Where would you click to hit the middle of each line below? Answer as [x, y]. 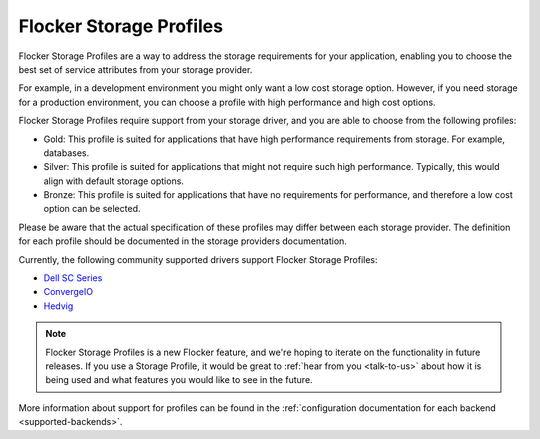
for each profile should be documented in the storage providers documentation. [182, 241]
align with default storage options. [114, 181]
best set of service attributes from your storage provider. [135, 69]
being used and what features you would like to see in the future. [179, 380]
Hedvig [58, 306]
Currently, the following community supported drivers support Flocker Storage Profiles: [198, 259]
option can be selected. [92, 209]
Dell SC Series [73, 278]
